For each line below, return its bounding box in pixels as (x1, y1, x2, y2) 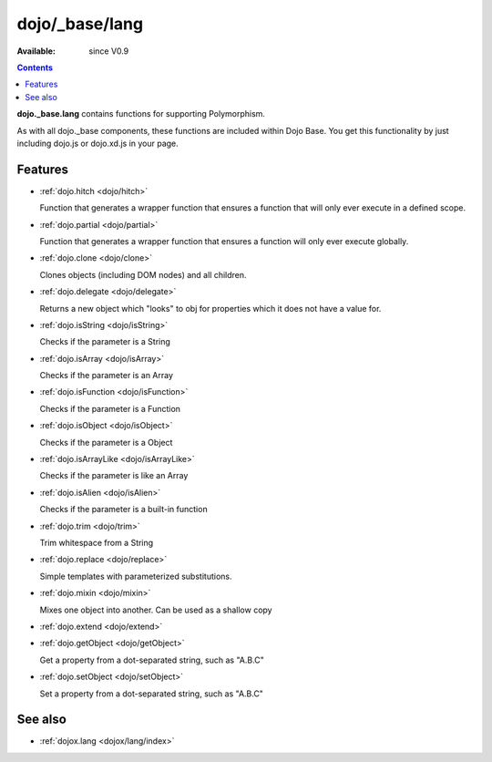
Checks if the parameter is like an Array (39, 470, 189, 481)
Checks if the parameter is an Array (39, 370, 173, 381)
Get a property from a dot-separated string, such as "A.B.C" (39, 654, 264, 665)
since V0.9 (88, 46, 129, 57)
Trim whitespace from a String (39, 538, 154, 548)
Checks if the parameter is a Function (39, 403, 181, 414)
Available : (16, 46, 56, 57)
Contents (16, 62, 54, 73)
